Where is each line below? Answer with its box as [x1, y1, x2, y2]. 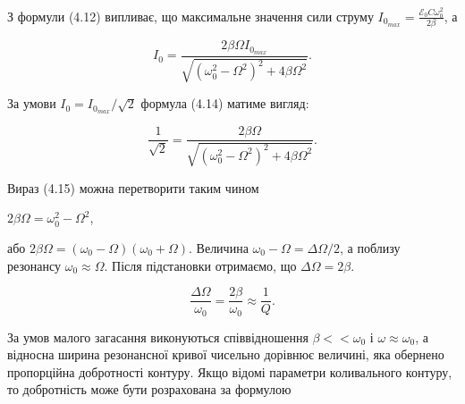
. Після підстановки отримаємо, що [104, 256, 297, 274]
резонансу [7, 256, 62, 274]
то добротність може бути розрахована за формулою [7, 380, 292, 399]
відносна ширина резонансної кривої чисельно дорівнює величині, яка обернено [7, 345, 444, 364]
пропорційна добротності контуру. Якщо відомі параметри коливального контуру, [7, 362, 452, 381]
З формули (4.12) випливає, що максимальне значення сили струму [7, 6, 374, 25]
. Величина [189, 238, 249, 257]
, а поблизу [340, 238, 401, 257]
